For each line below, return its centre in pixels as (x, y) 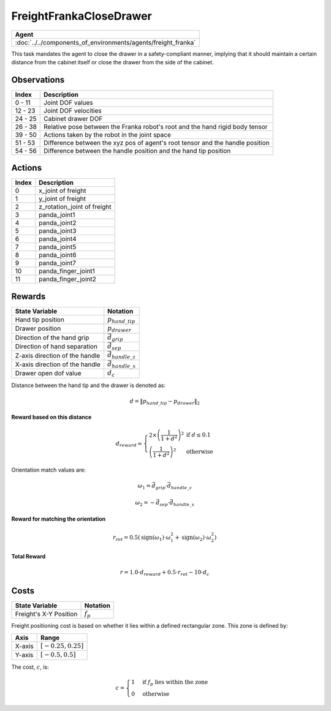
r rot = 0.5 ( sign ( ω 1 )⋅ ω (142, 538)
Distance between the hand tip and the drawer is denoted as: (88, 385)
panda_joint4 (58, 239)
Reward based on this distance (51, 417)
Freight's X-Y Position (46, 614)
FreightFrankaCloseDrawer (82, 16)
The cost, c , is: (30, 667)
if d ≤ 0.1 (198, 435)
